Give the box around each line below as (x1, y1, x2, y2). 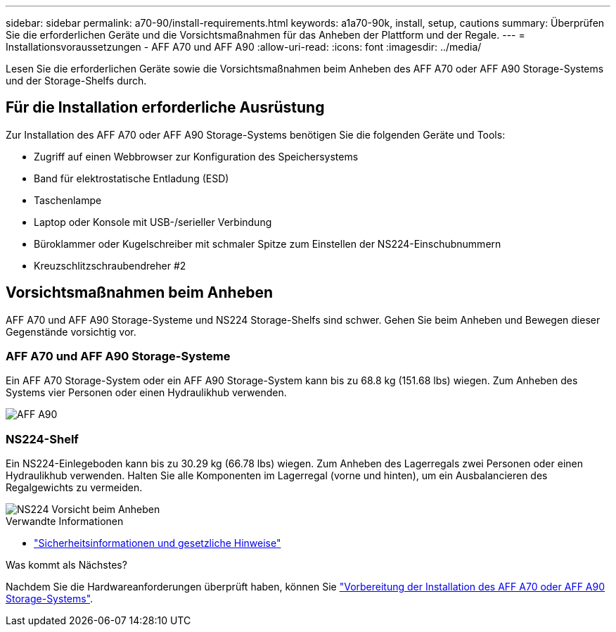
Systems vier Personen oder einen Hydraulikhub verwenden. (6, 386, 287, 399)
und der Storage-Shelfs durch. (6, 75, 147, 87)
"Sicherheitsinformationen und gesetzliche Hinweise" (34, 537, 281, 550)
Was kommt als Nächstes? (6, 559, 127, 571)
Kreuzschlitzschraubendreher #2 (34, 259, 186, 272)
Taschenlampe (34, 194, 102, 206)
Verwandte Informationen (6, 515, 124, 528)
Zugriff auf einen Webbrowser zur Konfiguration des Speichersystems (34, 150, 359, 163)
